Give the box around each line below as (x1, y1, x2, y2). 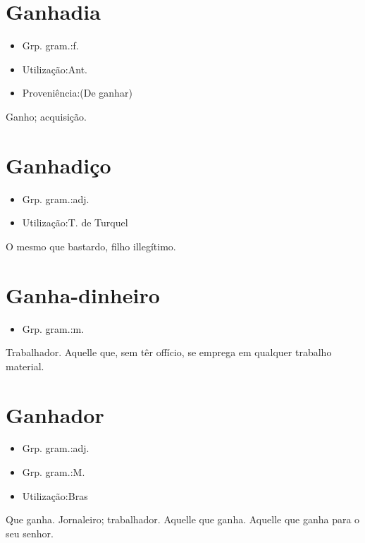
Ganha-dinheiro (6, 280, 160, 309)
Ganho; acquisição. (6, 109, 87, 123)
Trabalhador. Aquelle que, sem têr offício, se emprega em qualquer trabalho (6, 345, 332, 360)
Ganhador (6, 400, 104, 429)
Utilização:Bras (22, 488, 88, 503)
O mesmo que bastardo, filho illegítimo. (6, 238, 176, 253)
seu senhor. (6, 525, 54, 540)
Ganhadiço (6, 150, 111, 179)
